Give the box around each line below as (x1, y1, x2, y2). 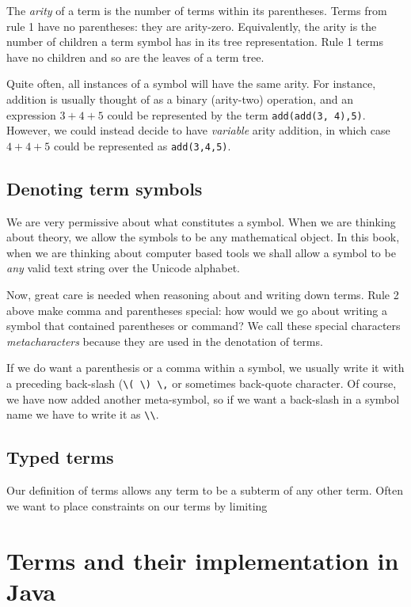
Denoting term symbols (6, 176, 203, 200)
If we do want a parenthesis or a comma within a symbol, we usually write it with (6, 359, 405, 376)
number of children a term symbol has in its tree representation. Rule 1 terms (6, 33, 384, 50)
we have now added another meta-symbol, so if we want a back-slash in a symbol (6, 390, 400, 407)
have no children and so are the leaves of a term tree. (6, 48, 264, 65)
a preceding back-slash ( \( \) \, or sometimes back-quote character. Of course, (6, 375, 397, 392)
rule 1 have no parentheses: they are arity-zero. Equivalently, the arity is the (6, 17, 377, 34)
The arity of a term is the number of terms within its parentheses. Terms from (6, 2, 387, 18)
